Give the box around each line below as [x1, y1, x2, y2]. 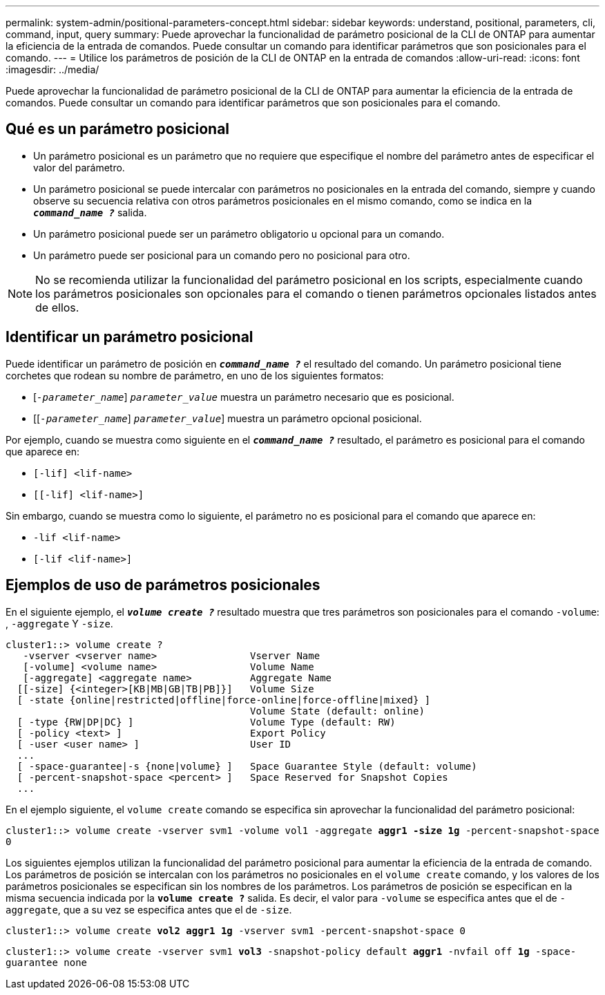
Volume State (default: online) [250, 705, 425, 717]
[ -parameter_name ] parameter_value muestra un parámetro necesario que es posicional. [33, 390, 454, 403]
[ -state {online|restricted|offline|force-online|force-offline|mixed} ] [17, 694, 431, 705]
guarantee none [6, 956, 88, 968]
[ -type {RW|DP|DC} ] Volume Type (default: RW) [17, 716, 396, 728]
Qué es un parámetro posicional [6, 120, 230, 138]
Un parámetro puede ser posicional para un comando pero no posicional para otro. [33, 249, 410, 261]
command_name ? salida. [33, 206, 147, 218]
